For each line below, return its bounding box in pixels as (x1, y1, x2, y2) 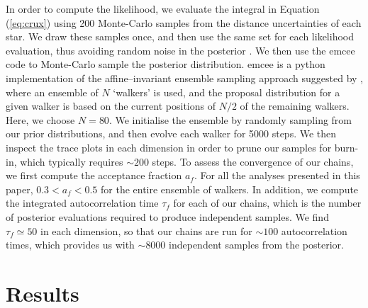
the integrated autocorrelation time (6, 195, 159, 210)
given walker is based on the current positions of (6, 98, 216, 113)
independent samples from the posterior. (169, 237, 344, 252)
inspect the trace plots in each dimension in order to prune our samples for (6, 139, 332, 154)
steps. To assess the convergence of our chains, (152, 154, 354, 169)
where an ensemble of (6, 84, 99, 99)
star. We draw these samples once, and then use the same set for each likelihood (6, 29, 354, 44)
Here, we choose (6, 112, 75, 127)
